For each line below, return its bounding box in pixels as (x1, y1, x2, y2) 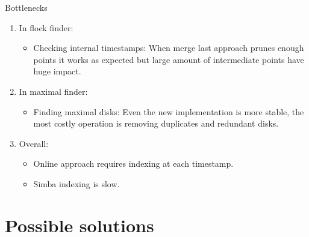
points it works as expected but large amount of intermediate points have (33, 53, 304, 65)
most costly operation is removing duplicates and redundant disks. (33, 117, 279, 130)
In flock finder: (19, 21, 73, 34)
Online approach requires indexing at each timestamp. (33, 157, 234, 170)
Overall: (19, 137, 49, 149)
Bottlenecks (5, 1, 48, 13)
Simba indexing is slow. (33, 177, 120, 190)
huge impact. (33, 65, 81, 77)
